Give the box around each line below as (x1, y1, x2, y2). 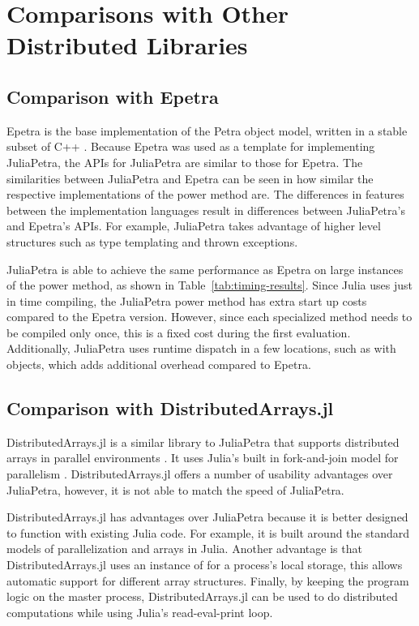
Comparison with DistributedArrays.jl (6, 396, 334, 421)
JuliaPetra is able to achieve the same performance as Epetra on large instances (6, 260, 404, 277)
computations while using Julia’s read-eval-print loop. (6, 603, 273, 620)
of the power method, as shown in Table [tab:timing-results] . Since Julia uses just (6, 277, 413, 294)
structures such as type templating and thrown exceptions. (6, 233, 298, 250)
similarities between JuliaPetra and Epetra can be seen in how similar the (6, 169, 374, 187)
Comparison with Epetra (6, 84, 219, 109)
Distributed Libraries (6, 28, 248, 62)
